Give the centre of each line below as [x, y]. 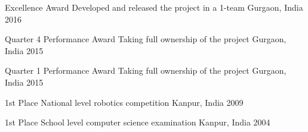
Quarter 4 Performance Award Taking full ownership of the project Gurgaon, [146, 39]
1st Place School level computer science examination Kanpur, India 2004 [138, 122]
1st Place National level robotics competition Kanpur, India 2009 [124, 102]
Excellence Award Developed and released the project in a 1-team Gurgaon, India [154, 7]
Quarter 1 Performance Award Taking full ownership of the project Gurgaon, [146, 70]
